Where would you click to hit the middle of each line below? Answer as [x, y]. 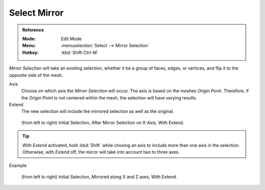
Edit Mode [71, 39]
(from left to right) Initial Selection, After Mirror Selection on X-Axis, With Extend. [103, 122]
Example [18, 166]
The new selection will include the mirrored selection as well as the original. [98, 111]
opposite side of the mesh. [36, 75]
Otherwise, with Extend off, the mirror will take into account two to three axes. [101, 152]
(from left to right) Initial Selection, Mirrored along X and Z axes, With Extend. [99, 177]
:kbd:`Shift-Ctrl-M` [79, 52]
